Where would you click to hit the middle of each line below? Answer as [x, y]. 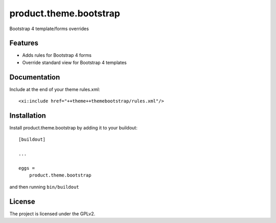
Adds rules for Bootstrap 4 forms [57, 55]
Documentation [35, 77]
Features [24, 43]
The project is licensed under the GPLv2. [52, 214]
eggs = [27, 168]
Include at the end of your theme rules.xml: [55, 89]
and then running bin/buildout [44, 187]
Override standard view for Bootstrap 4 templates [75, 62]
